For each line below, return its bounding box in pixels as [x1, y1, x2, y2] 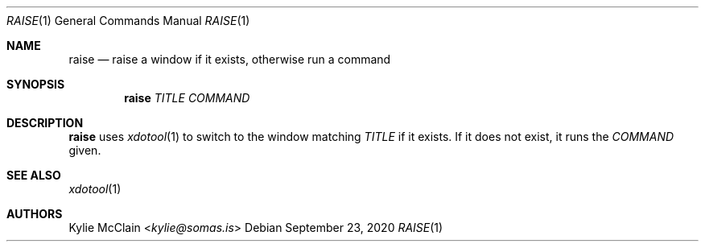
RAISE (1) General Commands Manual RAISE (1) [6, 14, 250, 27]
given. [68, 143, 101, 157]
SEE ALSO [6, 168, 61, 182]
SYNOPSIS [6, 77, 65, 91]
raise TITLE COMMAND [124, 91, 250, 105]
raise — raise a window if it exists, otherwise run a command [68, 52, 391, 66]
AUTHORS [6, 207, 63, 221]
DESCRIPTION [6, 116, 84, 130]
